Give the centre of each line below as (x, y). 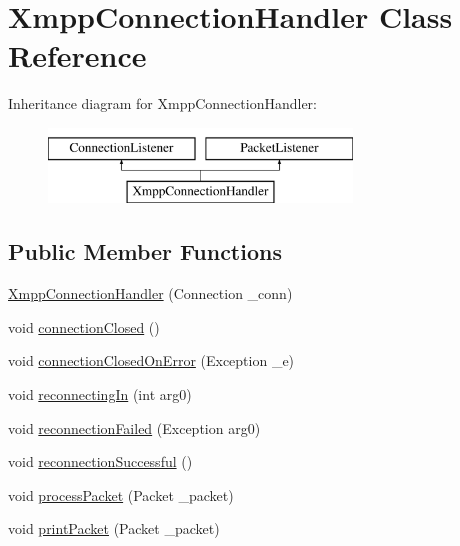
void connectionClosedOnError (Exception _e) (151, 360)
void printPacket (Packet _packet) (114, 528)
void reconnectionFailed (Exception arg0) (134, 427)
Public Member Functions (145, 251)
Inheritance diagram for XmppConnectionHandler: (162, 103)
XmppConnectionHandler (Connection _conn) (150, 293)
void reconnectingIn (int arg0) (100, 394)
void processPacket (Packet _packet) (121, 494)
